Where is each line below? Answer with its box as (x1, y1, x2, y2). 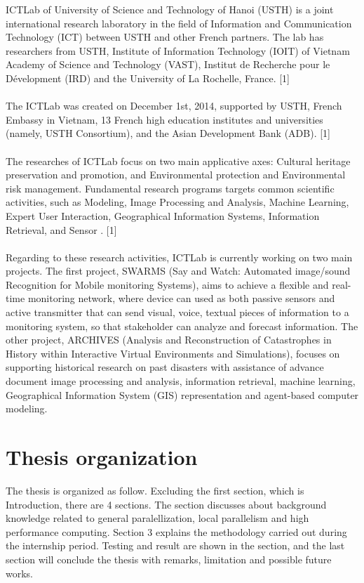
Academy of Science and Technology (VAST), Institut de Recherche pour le (6, 57, 330, 72)
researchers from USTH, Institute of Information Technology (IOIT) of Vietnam (6, 43, 350, 58)
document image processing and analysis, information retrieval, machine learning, (6, 374, 356, 388)
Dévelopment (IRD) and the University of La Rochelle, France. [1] (6, 70, 290, 85)
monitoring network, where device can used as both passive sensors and (27, 291, 335, 306)
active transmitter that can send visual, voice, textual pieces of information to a (6, 305, 349, 320)
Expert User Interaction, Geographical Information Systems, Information (6, 208, 320, 223)
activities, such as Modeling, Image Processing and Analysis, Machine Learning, (6, 195, 349, 209)
